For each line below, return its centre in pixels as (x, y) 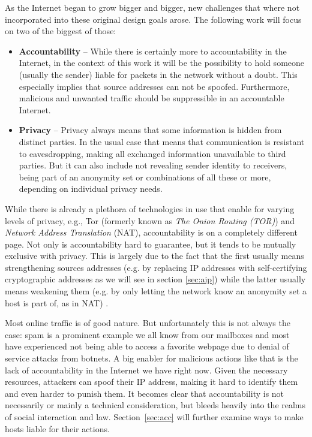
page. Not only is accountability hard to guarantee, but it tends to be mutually (151, 244)
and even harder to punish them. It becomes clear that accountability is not (145, 393)
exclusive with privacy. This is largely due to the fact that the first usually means (154, 256)
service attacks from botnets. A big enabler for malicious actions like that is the (151, 358)
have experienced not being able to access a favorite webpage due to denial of (147, 346)
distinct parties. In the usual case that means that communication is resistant (162, 141)
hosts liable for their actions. (57, 428)
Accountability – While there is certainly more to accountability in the (153, 51)
